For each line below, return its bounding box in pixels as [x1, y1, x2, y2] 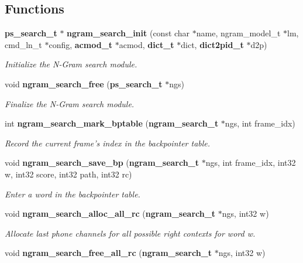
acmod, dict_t [119, 38, 174, 50]
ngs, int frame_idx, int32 [205, 156, 296, 169]
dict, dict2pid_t [181, 38, 244, 50]
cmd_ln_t [5, 38, 42, 50]
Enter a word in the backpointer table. [5, 187, 140, 200]
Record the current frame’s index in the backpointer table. [5, 136, 211, 149]
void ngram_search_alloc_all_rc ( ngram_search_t [5, 207, 216, 220]
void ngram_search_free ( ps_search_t [5, 77, 163, 90]
